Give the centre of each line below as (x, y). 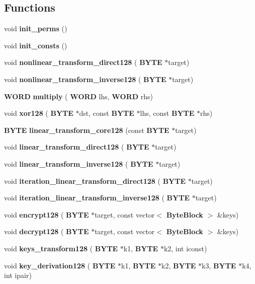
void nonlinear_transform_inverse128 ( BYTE (85, 79)
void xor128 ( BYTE (39, 113)
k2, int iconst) (185, 248)
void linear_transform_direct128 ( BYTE (77, 147)
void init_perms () (36, 28)
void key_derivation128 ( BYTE (60, 265)
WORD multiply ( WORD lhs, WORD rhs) (78, 96)
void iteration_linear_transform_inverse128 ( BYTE (97, 198)
